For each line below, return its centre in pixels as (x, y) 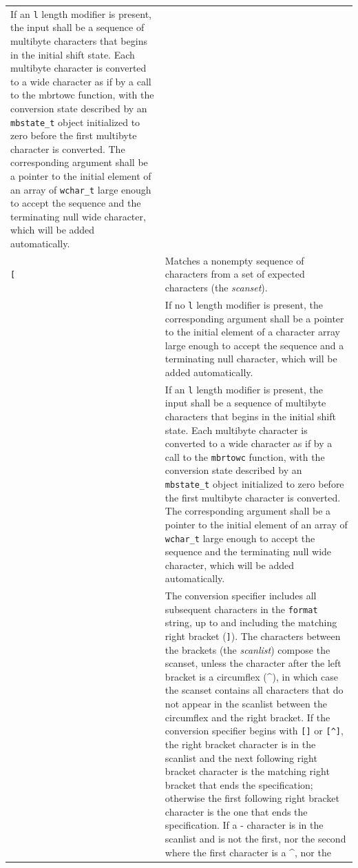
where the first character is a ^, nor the (248, 852)
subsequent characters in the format (241, 609)
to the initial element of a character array (252, 332)
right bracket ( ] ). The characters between (253, 636)
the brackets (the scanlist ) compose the (248, 649)
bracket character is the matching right (247, 771)
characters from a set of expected (235, 274)
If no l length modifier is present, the (244, 304)
